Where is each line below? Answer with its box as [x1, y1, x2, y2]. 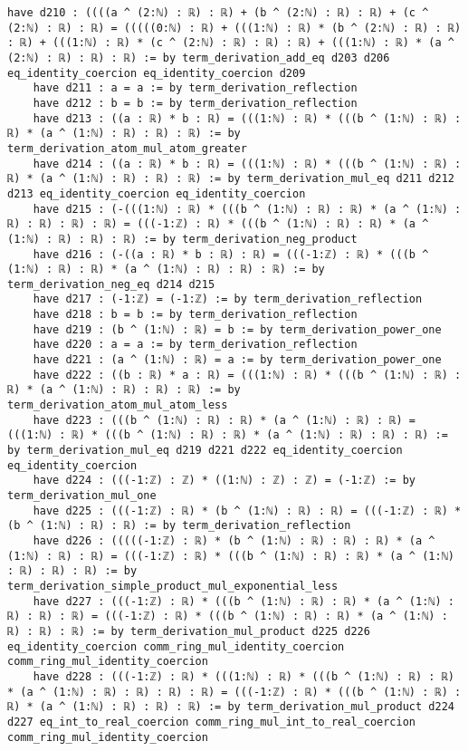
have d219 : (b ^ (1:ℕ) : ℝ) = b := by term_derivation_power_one [33, 323, 442, 336]
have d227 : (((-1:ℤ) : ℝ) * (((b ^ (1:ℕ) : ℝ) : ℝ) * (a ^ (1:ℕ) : [33, 594, 454, 608]
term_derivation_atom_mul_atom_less [7, 399, 228, 412]
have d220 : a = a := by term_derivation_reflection [33, 338, 358, 351]
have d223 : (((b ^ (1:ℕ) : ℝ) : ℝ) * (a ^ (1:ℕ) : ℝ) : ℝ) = [33, 413, 416, 427]
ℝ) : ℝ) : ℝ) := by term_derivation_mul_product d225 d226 [7, 624, 370, 638]
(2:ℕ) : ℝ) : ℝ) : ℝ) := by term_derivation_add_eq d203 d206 [7, 51, 390, 64]
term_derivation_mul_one [7, 489, 157, 502]
